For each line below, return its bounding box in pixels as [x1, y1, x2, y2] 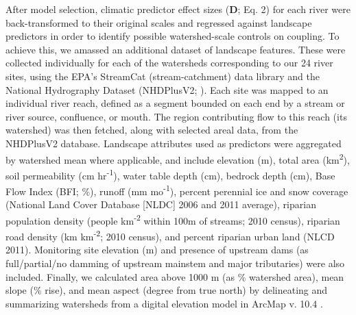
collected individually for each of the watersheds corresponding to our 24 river [5, 55, 333, 70]
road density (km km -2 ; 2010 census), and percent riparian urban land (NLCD [5, 227, 335, 243]
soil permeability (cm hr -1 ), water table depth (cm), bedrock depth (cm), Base [5, 166, 335, 182]
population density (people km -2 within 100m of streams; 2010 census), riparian [5, 211, 340, 227]
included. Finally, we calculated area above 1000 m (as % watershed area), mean [5, 269, 344, 283]
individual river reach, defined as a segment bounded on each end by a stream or [5, 96, 345, 110]
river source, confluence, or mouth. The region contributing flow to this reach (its [5, 109, 347, 123]
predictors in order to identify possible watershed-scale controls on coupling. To [5, 29, 340, 43]
